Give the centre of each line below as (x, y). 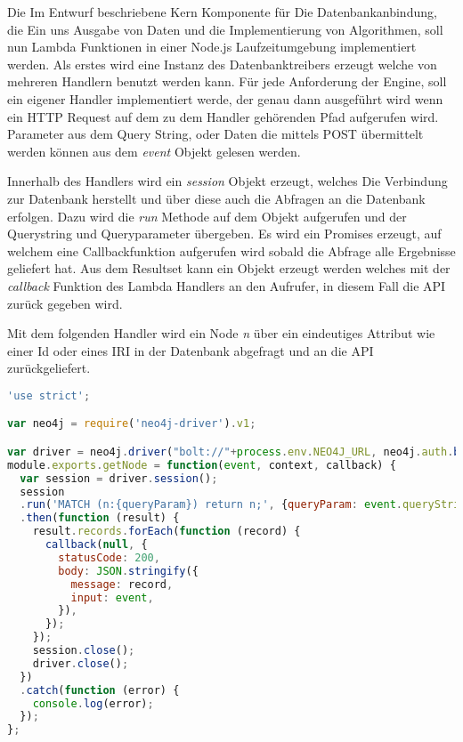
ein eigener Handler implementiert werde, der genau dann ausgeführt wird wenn (225, 98)
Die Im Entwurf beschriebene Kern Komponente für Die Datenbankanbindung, (222, 12)
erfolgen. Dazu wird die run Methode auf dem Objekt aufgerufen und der (207, 216)
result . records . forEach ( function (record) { (167, 532)
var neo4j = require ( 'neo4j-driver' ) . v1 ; (132, 424)
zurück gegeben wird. (65, 303)
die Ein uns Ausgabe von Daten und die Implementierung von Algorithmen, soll (225, 29)
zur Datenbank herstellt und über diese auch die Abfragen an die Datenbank (216, 198)
